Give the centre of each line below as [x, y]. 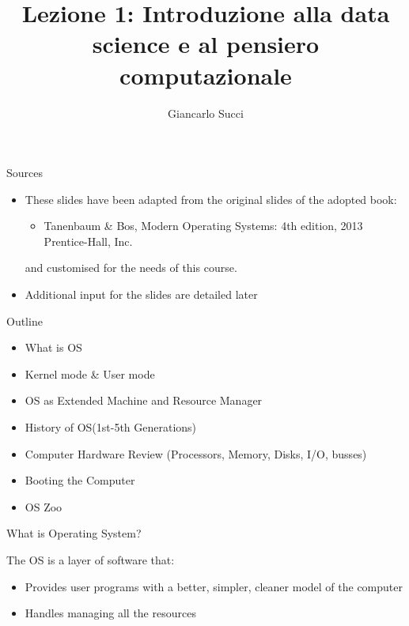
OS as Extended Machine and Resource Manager [144, 400]
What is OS [53, 347]
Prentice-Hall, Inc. [88, 241]
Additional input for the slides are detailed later [141, 294]
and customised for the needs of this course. [131, 268]
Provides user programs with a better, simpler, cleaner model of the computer [214, 586]
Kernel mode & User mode [90, 373]
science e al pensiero [206, 44]
